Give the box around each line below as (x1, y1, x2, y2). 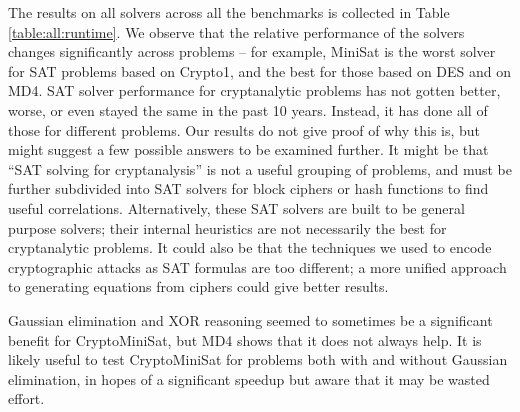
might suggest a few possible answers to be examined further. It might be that (8, 139, 489, 160)
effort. (8, 388, 45, 409)
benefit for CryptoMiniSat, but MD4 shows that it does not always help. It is (8, 329, 482, 350)
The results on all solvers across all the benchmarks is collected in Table (8, 2, 450, 22)
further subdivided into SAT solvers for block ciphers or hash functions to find (8, 178, 489, 199)
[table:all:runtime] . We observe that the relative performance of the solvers (8, 21, 465, 42)
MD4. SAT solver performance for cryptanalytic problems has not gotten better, (8, 80, 501, 101)
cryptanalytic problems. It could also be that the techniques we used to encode (8, 237, 492, 258)
